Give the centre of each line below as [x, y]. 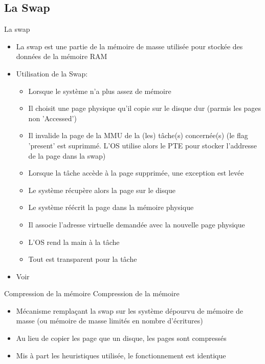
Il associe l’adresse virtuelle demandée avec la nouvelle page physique [137, 224]
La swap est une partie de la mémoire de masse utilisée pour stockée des [129, 46]
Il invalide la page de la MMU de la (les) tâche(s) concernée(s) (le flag [138, 135]
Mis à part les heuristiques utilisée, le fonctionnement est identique [121, 355]
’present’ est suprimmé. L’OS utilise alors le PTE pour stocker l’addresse [142, 145]
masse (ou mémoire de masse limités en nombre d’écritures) [109, 321]
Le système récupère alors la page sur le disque [102, 190]
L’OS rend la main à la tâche [74, 242]
